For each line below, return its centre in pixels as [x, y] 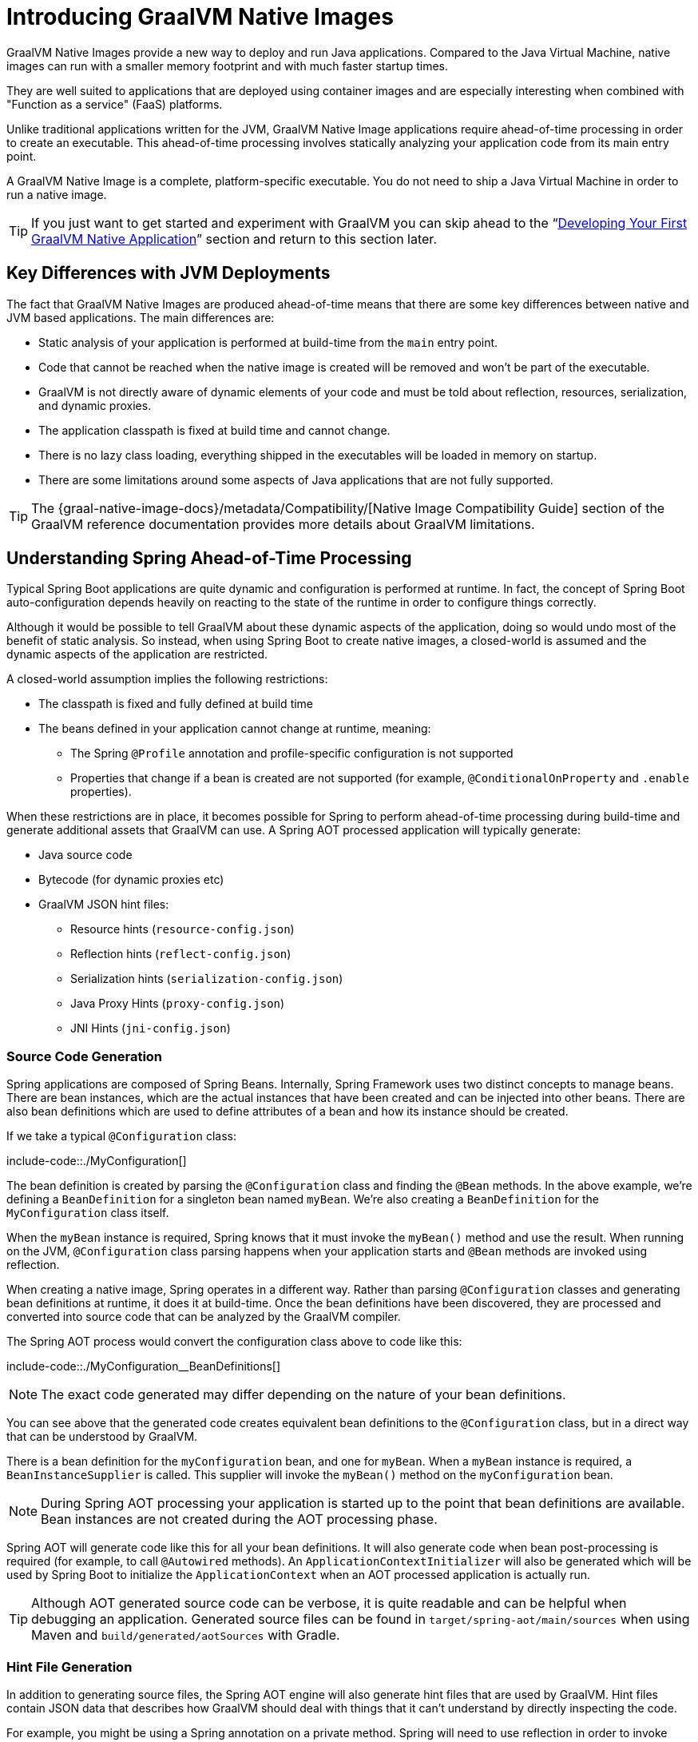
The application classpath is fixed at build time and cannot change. [214, 430]
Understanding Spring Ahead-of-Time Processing [209, 559]
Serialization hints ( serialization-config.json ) [207, 979]
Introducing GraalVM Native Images [200, 17]
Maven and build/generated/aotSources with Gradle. [186, 1635]
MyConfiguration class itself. [88, 1213]
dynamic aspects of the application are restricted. [137, 654]
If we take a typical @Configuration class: [121, 1136]
